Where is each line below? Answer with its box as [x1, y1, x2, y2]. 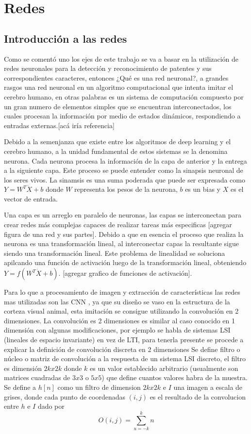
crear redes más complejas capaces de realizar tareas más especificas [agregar [4, 219, 232, 230]
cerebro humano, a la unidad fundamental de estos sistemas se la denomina [4, 146, 228, 156]
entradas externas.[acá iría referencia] [4, 120, 115, 130]
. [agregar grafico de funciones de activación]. [58, 268, 192, 278]
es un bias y [185, 184, 221, 194]
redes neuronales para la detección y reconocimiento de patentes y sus [4, 63, 212, 73]
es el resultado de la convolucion [150, 391, 246, 401]
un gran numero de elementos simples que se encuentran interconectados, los [4, 101, 232, 111]
